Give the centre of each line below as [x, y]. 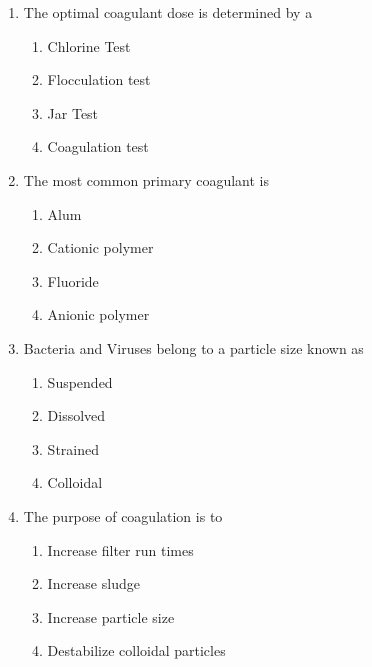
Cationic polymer [100, 247]
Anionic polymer [98, 314]
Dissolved [76, 415]
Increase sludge [93, 583]
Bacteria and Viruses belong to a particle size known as [193, 347]
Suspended [80, 381]
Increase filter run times [120, 549]
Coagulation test [98, 146]
